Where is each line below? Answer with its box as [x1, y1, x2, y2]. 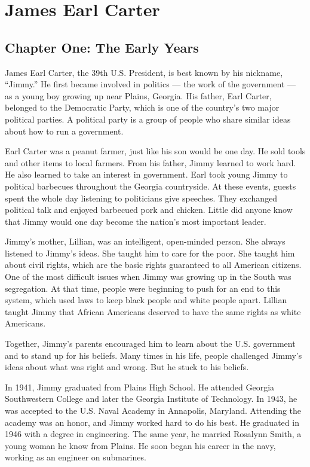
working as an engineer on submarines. [5, 451, 146, 463]
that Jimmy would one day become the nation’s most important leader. [5, 215, 266, 227]
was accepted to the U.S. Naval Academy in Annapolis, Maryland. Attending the [5, 404, 302, 417]
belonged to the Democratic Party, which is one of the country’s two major [5, 101, 280, 114]
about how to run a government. [5, 124, 124, 137]
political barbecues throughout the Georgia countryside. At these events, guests [5, 179, 296, 192]
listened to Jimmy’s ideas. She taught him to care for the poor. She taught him [5, 246, 295, 259]
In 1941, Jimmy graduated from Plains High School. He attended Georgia [5, 380, 275, 393]
